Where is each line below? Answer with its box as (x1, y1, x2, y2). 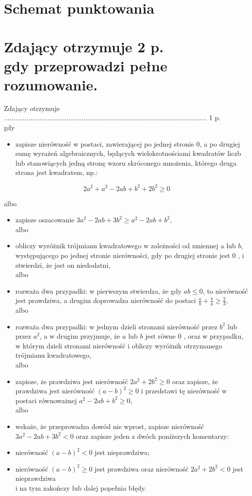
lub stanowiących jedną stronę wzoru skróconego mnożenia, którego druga (15, 157, 237, 168)
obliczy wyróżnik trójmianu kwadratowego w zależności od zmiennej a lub (15, 240, 236, 251)
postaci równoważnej (15, 395, 77, 405)
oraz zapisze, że (172, 376, 218, 386)
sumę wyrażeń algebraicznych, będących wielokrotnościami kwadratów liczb (15, 148, 241, 158)
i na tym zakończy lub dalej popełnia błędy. (15, 483, 147, 493)
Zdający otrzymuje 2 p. (4, 36, 164, 56)
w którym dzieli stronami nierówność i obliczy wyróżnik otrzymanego (15, 340, 222, 350)
